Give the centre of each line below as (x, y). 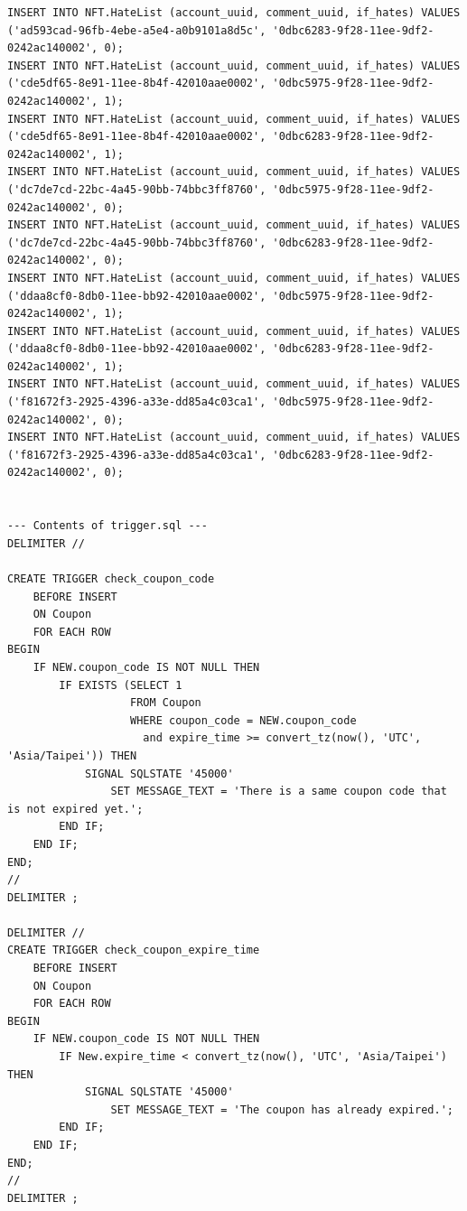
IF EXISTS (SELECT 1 (121, 685)
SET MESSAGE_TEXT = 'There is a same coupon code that (279, 792)
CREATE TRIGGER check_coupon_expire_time (134, 950)
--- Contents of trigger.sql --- (107, 526)
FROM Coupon (166, 703)
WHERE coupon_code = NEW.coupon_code (243, 720)
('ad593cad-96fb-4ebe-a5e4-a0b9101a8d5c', (137, 30)
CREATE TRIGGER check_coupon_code (111, 579)
